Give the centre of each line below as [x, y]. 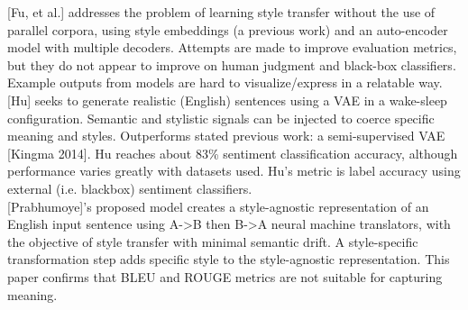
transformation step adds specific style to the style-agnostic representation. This [229, 259]
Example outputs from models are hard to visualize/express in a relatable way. [225, 82]
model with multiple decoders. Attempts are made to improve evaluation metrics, [232, 47]
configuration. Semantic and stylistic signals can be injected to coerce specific [221, 118]
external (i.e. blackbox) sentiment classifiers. [130, 188]
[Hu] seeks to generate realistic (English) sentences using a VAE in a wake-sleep [227, 100]
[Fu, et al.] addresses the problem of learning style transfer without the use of [221, 12]
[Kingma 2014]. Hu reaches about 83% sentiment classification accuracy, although [233, 153]
